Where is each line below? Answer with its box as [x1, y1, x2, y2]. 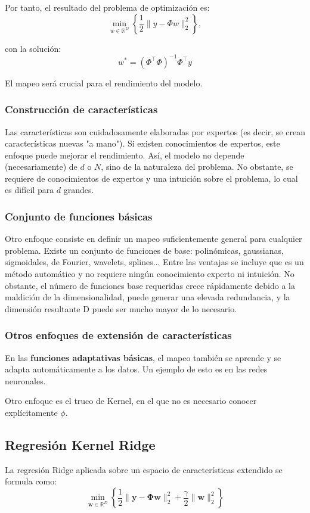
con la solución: [5, 42, 61, 54]
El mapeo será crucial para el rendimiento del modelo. [5, 76, 203, 89]
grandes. [63, 184, 94, 196]
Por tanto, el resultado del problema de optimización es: [5, 1, 210, 13]
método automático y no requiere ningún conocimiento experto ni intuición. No [5, 268, 294, 280]
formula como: [5, 475, 57, 487]
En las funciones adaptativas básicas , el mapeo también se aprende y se [5, 351, 281, 363]
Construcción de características [5, 102, 158, 117]
